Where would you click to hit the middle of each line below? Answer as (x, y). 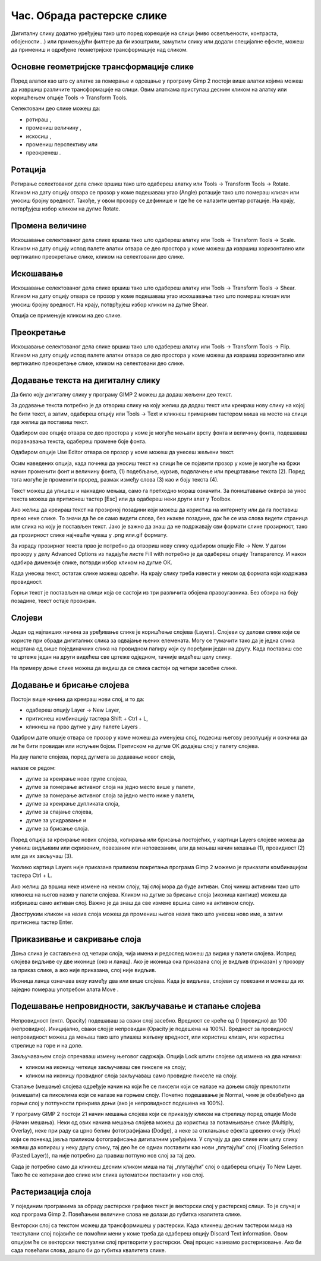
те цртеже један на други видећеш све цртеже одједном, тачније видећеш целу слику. (121, 657)
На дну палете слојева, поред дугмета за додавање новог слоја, (93, 757)
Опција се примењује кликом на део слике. (66, 316)
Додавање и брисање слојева (70, 685)
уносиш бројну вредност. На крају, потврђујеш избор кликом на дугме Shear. (109, 304)
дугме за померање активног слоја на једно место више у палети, (111, 787)
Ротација (29, 170)
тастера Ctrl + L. (32, 875)
